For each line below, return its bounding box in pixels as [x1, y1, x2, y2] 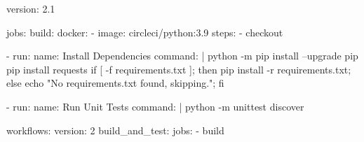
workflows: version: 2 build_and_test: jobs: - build [6, 122, 224, 137]
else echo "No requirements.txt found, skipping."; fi [6, 76, 224, 90]
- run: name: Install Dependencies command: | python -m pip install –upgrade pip [6, 48, 358, 63]
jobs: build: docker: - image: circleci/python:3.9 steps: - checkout [6, 24, 283, 39]
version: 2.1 [6, 1, 55, 15]
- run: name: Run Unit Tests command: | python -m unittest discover [6, 99, 304, 113]
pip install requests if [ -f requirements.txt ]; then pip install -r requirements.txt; [6, 62, 351, 76]
